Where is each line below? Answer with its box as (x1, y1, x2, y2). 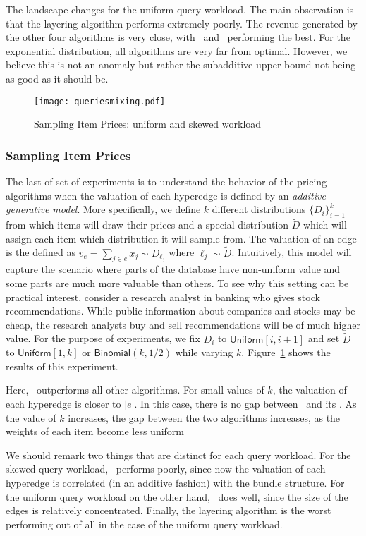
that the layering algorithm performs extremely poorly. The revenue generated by (6, 16, 358, 30)
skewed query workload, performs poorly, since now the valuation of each (6, 461, 326, 476)
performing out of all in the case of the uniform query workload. (6, 516, 283, 531)
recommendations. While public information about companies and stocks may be (6, 303, 355, 318)
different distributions (212, 202, 306, 217)
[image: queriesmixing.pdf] (34, 96, 166, 106)
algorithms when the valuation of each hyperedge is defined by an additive (6, 188, 326, 202)
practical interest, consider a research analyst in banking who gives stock (6, 289, 320, 304)
